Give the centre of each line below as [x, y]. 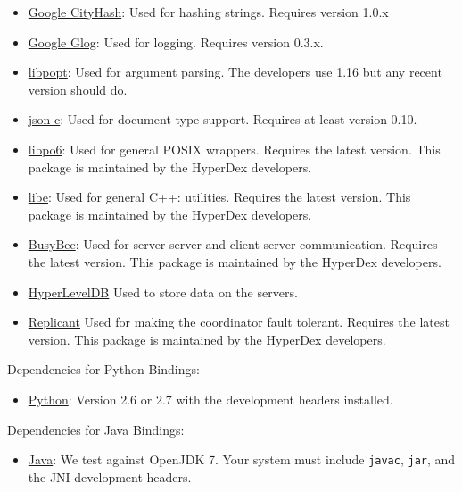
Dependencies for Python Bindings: [103, 369]
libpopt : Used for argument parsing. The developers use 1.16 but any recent [235, 72]
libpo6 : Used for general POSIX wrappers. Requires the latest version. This [234, 149]
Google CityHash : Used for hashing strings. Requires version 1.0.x [208, 12]
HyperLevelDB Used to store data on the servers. [163, 292]
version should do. [78, 89]
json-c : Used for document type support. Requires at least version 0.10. [223, 119]
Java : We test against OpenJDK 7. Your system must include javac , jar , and [242, 459]
